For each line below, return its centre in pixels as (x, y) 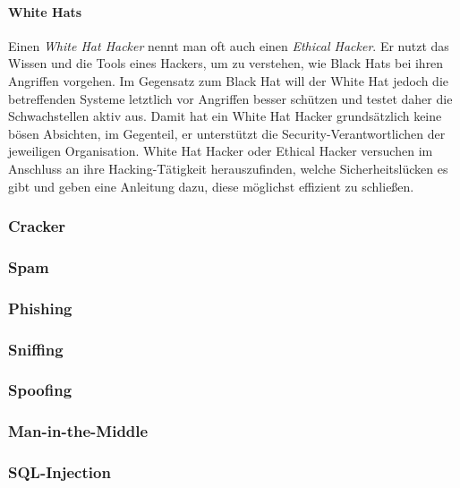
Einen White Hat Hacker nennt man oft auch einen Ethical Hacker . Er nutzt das (229, 45)
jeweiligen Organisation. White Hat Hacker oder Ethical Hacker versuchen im (221, 151)
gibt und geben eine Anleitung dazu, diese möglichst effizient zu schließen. (211, 186)
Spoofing (40, 390)
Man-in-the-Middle (78, 431)
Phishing (40, 308)
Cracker (37, 226)
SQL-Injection (60, 472)
